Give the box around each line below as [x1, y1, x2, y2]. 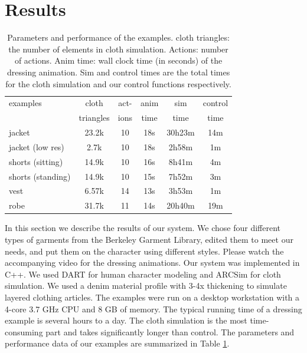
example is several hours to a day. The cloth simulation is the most [5, 314, 247, 326]
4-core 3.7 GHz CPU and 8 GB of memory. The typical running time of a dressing [5, 302, 302, 315]
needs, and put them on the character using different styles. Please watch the [5, 245, 284, 257]
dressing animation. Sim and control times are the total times [6, 65, 230, 78]
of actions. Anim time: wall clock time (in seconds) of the [14, 54, 223, 67]
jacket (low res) [9, 140, 64, 153]
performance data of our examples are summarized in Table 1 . [5, 337, 230, 349]
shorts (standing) [9, 170, 71, 182]
